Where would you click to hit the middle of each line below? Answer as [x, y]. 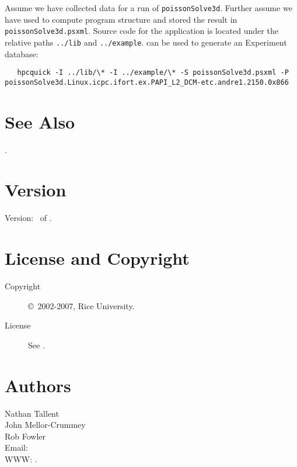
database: [22, 53]
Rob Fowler [25, 436]
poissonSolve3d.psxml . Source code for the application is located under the [141, 31]
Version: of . [28, 218]
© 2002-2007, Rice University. [81, 305]
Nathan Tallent [32, 413]
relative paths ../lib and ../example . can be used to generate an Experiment [146, 42]
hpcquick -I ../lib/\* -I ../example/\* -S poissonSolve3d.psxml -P [153, 73]
